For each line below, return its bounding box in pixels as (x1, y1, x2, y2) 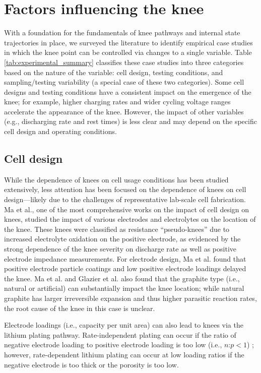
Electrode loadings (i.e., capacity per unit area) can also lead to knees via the (4, 320, 243, 330)
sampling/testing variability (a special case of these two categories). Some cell (4, 77, 244, 87)
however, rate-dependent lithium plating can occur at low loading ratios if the (4, 349, 244, 359)
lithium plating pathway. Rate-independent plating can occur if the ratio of (4, 329, 236, 340)
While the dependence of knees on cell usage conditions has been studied (4, 174, 229, 184)
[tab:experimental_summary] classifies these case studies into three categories (4, 56, 244, 67)
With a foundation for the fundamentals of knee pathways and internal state (4, 27, 240, 38)
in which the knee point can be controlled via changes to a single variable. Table (4, 47, 252, 57)
